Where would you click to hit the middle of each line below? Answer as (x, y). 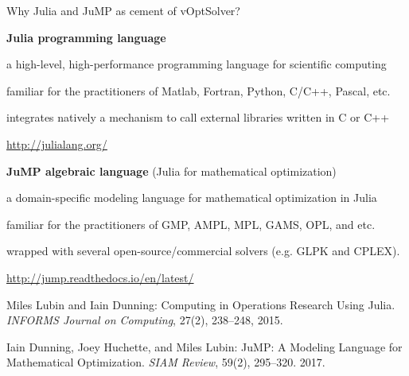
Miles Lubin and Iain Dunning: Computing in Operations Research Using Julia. (201, 304)
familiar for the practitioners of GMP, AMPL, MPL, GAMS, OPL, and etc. (191, 224)
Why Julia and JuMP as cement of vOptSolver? (123, 10)
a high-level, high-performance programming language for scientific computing (197, 64)
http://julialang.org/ (57, 143)
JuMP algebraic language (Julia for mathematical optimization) (171, 171)
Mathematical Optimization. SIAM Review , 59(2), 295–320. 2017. (166, 362)
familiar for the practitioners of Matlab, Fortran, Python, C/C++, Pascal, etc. (199, 90)
